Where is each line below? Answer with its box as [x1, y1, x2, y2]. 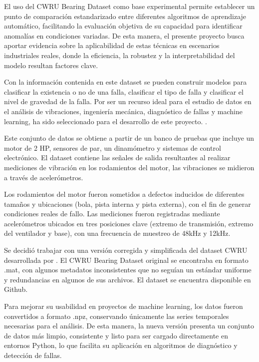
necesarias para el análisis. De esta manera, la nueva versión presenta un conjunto [4, 320, 255, 331]
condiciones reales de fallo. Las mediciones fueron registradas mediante [4, 208, 220, 219]
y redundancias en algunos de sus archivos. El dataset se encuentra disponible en [4, 274, 251, 284]
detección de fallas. [4, 350, 62, 360]
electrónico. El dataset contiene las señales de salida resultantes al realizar [4, 152, 231, 163]
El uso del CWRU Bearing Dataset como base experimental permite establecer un [4, 1, 255, 11]
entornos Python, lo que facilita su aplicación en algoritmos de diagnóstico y [4, 340, 238, 350]
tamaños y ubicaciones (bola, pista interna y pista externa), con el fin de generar [4, 198, 251, 209]
